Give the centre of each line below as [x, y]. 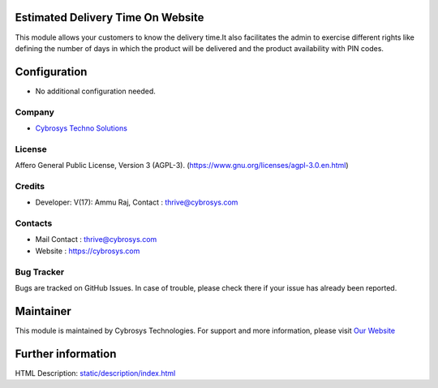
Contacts [34, 223]
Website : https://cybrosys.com [88, 251]
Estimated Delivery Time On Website [109, 17]
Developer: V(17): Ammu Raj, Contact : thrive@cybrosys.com [137, 202]
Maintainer [43, 311]
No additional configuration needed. [95, 91]
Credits [30, 186]
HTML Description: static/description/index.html [95, 373]
